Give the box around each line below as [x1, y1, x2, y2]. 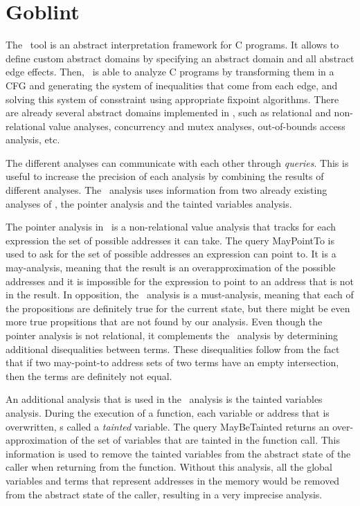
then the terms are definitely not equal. [6, 368, 172, 383]
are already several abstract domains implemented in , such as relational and [6, 105, 331, 120]
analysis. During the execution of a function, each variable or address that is [6, 405, 330, 419]
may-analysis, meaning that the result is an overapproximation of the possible [6, 260, 336, 275]
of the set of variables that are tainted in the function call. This [70, 433, 340, 447]
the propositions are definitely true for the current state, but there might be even [6, 300, 350, 315]
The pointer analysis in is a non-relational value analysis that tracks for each [6, 219, 336, 234]
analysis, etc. [6, 132, 60, 147]
